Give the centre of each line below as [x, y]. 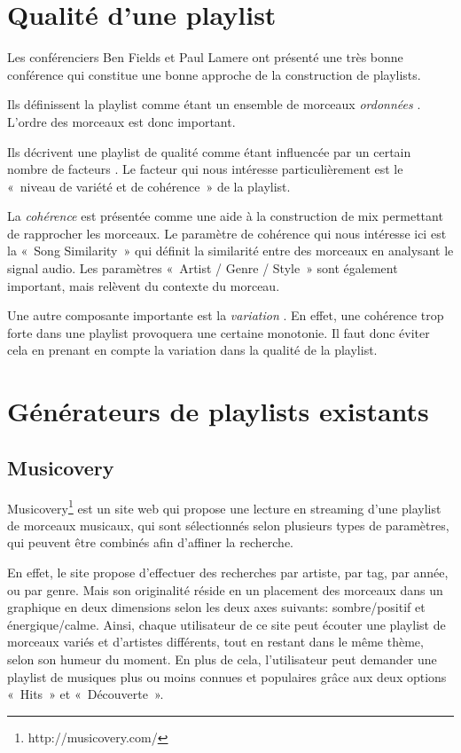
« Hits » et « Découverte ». [86, 694]
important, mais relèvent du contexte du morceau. [144, 285]
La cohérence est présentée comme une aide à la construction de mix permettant [225, 216]
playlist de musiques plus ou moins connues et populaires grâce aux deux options [227, 676]
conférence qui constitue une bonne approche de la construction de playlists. [214, 74]
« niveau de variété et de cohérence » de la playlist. [149, 186]
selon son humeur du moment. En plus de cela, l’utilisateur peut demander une [222, 659]
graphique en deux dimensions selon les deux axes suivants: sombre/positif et [216, 607]
